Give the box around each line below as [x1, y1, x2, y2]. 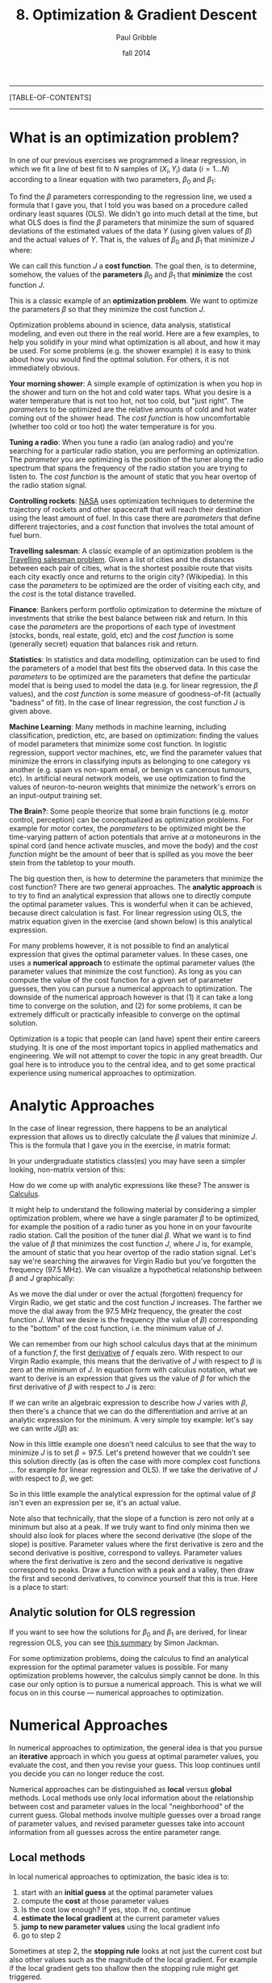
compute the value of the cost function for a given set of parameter [9, 975, 233, 985]
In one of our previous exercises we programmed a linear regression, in [9, 155, 247, 165]
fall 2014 [122, 48, 151, 57]
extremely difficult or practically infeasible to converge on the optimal [9, 1009, 241, 1020]
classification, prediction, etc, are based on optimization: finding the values [9, 730, 259, 741]
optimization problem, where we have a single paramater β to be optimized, [9, 1213, 261, 1223]
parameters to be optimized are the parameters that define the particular [9, 672, 251, 682]
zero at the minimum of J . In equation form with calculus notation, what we [9, 1365, 257, 1374]
